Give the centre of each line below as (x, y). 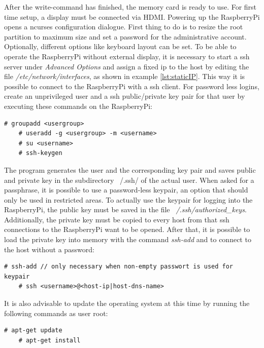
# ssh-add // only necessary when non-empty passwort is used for (119, 267)
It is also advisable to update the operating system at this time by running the (127, 303)
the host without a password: (49, 249)
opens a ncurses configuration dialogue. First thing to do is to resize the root (124, 27)
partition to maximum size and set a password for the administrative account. (125, 36)
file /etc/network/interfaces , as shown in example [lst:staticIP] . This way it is (125, 76)
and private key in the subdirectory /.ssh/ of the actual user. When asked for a (129, 180)
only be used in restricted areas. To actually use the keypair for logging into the (128, 199)
